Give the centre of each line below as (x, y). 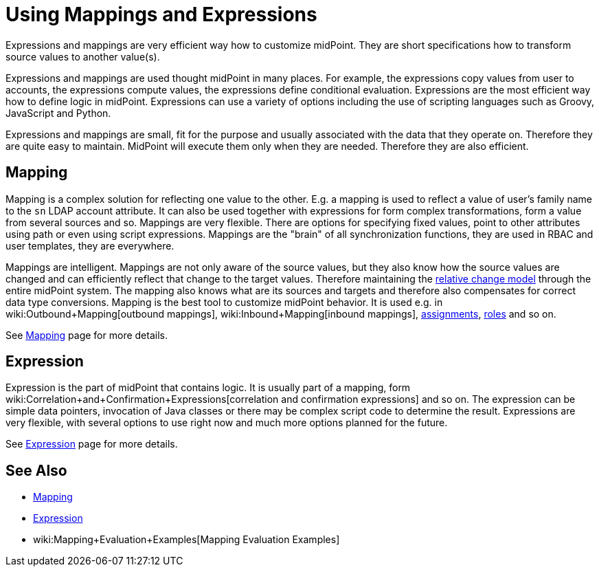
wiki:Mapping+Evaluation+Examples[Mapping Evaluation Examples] (187, 540)
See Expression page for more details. (92, 444)
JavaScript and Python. (58, 113)
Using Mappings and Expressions (161, 14)
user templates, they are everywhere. (90, 245)
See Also (36, 470)
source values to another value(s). (83, 56)
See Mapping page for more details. (87, 335)
